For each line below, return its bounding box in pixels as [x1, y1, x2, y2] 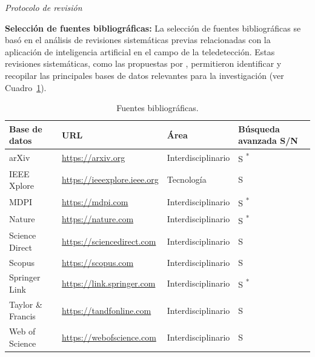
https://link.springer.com [62, 277, 156, 290]
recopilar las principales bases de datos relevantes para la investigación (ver [5, 69, 284, 81]
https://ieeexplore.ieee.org [62, 173, 159, 186]
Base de [9, 122, 42, 135]
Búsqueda [238, 122, 280, 135]
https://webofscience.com [62, 331, 156, 344]
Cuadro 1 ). [5, 81, 47, 93]
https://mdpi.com [62, 195, 128, 208]
